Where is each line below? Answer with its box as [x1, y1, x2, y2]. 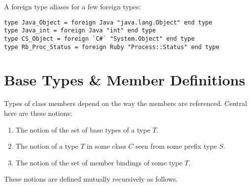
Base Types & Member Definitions [4, 70, 246, 90]
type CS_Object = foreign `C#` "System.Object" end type [4, 35, 195, 42]
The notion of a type [15, 141, 78, 151]
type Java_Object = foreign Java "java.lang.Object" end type [4, 19, 213, 26]
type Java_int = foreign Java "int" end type [4, 27, 156, 34]
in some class [87, 141, 126, 151]
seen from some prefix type [135, 141, 217, 151]
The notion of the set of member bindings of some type [15, 157, 182, 167]
